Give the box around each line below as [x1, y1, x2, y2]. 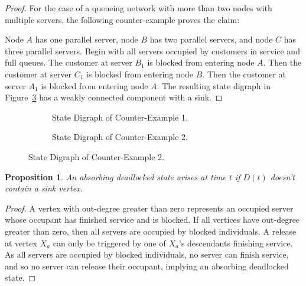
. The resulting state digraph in [157, 79, 271, 92]
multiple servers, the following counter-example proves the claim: [5, 13, 240, 25]
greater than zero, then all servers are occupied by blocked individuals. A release [5, 225, 297, 237]
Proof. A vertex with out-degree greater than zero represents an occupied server [5, 201, 294, 214]
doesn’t [270, 170, 295, 183]
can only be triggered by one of [53, 236, 166, 249]
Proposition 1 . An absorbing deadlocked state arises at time [5, 170, 226, 183]
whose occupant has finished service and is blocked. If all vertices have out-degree [5, 213, 300, 226]
